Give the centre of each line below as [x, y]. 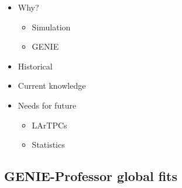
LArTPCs [49, 125]
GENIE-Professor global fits [91, 176]
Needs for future [47, 105]
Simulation [51, 27]
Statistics [48, 145]
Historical [35, 66]
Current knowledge [52, 86]
